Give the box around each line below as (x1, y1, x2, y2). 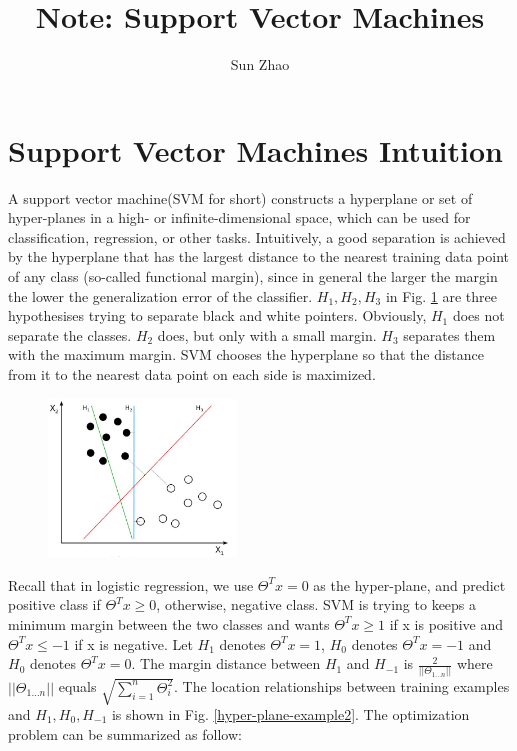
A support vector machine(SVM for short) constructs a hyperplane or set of (8, 187, 473, 208)
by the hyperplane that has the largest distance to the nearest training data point (8, 246, 509, 267)
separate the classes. (8, 324, 132, 345)
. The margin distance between (131, 653, 321, 674)
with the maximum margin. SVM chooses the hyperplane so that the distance (8, 344, 484, 365)
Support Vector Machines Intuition (8, 129, 503, 170)
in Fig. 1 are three (385, 285, 497, 306)
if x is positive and (389, 613, 504, 634)
